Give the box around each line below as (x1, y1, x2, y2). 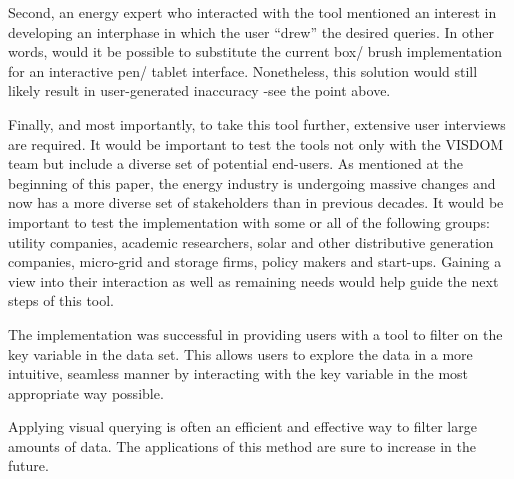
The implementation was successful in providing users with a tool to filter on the (8, 323, 503, 344)
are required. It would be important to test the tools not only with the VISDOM (8, 133, 504, 154)
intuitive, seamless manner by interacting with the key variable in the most (8, 363, 469, 384)
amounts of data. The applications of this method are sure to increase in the (8, 435, 476, 456)
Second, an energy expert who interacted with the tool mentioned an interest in (8, 2, 497, 22)
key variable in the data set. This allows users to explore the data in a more (8, 343, 473, 364)
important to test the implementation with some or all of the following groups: (8, 211, 490, 232)
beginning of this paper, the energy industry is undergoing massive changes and (8, 172, 496, 193)
